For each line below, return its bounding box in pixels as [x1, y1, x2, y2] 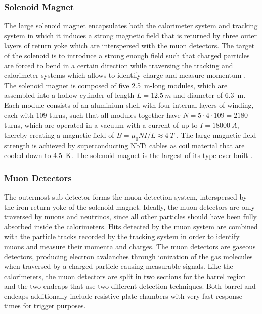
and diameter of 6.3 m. [173, 90, 246, 100]
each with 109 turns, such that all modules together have [4, 109, 181, 120]
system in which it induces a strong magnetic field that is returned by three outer [4, 30, 257, 41]
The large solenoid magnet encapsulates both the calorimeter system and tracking [4, 20, 258, 31]
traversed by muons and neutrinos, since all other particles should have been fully [4, 211, 257, 222]
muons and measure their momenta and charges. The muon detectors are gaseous [4, 241, 256, 251]
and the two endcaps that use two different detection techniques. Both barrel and [4, 281, 256, 291]
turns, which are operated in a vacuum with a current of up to [4, 120, 198, 130]
